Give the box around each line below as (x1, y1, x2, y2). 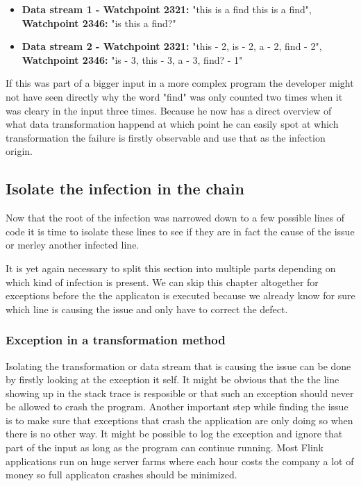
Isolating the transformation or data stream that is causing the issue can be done (6, 358, 351, 373)
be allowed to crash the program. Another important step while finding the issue (6, 399, 349, 414)
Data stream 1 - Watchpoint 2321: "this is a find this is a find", (22, 2, 312, 16)
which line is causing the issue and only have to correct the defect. (6, 301, 288, 316)
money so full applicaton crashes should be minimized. (6, 467, 237, 482)
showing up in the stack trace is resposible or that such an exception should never (6, 385, 354, 400)
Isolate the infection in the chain (6, 178, 244, 199)
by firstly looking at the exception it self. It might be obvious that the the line (6, 372, 339, 387)
